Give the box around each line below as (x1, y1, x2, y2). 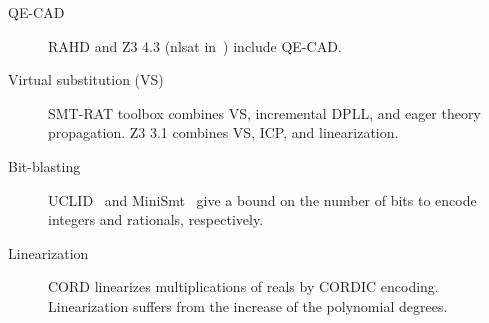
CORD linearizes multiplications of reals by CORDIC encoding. (48, 276, 439, 297)
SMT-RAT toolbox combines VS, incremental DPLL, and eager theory (48, 102, 481, 123)
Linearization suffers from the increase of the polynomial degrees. (48, 295, 448, 316)
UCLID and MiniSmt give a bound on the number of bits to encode (48, 189, 477, 210)
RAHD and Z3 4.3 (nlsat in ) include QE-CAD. (48, 35, 342, 56)
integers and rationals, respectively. (48, 209, 264, 230)
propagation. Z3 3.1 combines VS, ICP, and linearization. (48, 122, 399, 143)
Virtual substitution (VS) (8, 69, 164, 90)
